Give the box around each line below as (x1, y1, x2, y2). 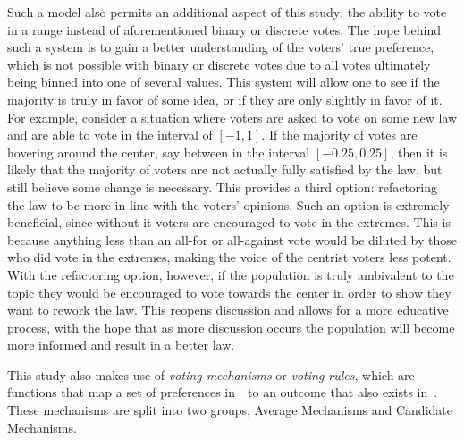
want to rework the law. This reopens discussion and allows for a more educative (7, 300, 449, 319)
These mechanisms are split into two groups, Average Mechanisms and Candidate (7, 401, 452, 419)
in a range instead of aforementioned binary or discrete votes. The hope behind (7, 20, 441, 38)
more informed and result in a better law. (7, 335, 235, 354)
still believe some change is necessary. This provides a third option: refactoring (7, 177, 437, 196)
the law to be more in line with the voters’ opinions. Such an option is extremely (7, 195, 450, 214)
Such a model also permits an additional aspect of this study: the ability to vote (7, 3, 447, 21)
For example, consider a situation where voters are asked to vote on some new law (7, 107, 458, 126)
